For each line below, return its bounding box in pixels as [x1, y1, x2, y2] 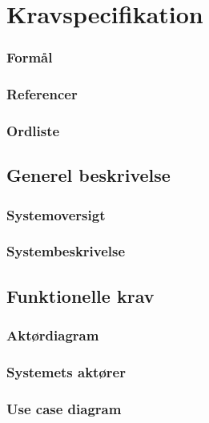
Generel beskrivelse [6, 163, 171, 187]
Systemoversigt [6, 204, 106, 224]
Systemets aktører [6, 361, 126, 381]
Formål [6, 47, 53, 67]
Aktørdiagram [6, 325, 99, 345]
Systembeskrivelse [6, 241, 126, 261]
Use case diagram [6, 398, 122, 418]
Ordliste [6, 120, 60, 140]
